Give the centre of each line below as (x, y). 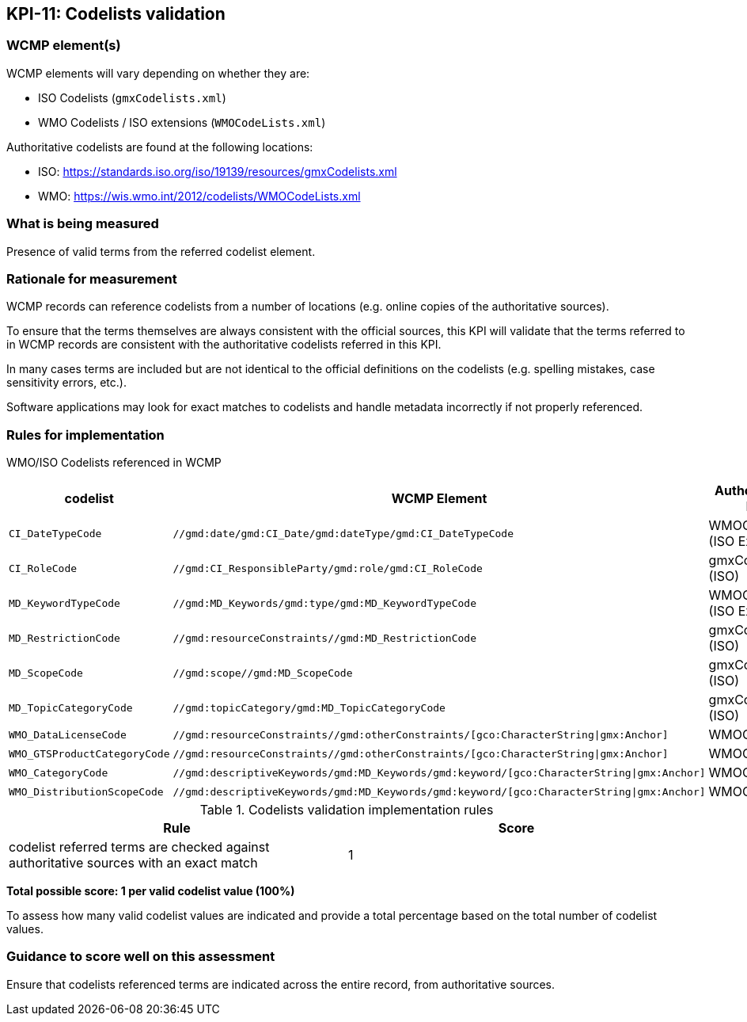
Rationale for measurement (92, 278)
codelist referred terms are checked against (139, 847)
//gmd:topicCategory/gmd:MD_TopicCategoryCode (309, 707)
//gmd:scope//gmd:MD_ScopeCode (263, 673)
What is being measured (83, 224)
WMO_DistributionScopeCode (86, 791)
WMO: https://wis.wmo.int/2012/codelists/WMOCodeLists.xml (199, 196)
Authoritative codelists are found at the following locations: (160, 147)
